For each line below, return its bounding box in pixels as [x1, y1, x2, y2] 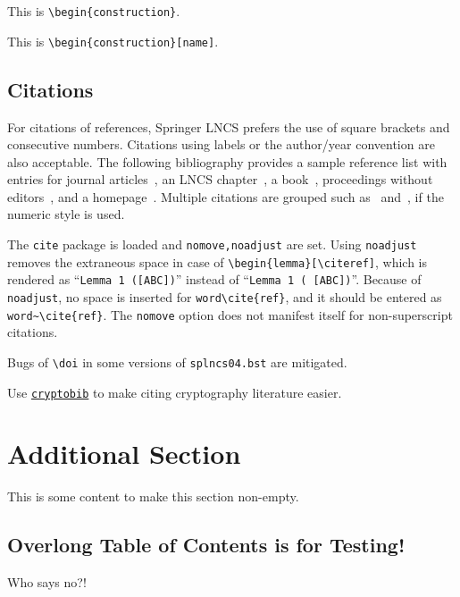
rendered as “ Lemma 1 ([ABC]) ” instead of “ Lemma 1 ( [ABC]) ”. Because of [7, 270, 422, 289]
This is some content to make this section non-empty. [7, 487, 299, 506]
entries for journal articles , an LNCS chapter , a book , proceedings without [7, 170, 433, 189]
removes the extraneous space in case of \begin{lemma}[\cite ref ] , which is [7, 252, 427, 271]
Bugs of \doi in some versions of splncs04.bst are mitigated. [7, 352, 347, 371]
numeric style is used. [7, 205, 125, 223]
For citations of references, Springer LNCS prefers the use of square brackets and [7, 117, 450, 136]
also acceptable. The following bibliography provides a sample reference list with [7, 152, 447, 171]
